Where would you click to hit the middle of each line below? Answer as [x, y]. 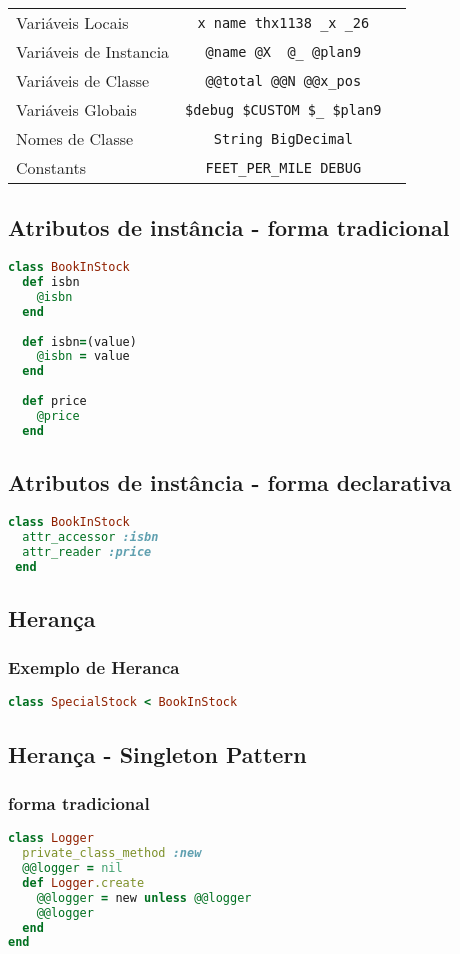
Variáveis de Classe [83, 80]
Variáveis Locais [72, 22]
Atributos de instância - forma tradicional [229, 227]
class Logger [51, 838]
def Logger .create [83, 882]
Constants [51, 167]
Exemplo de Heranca [94, 667]
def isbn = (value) [79, 341]
